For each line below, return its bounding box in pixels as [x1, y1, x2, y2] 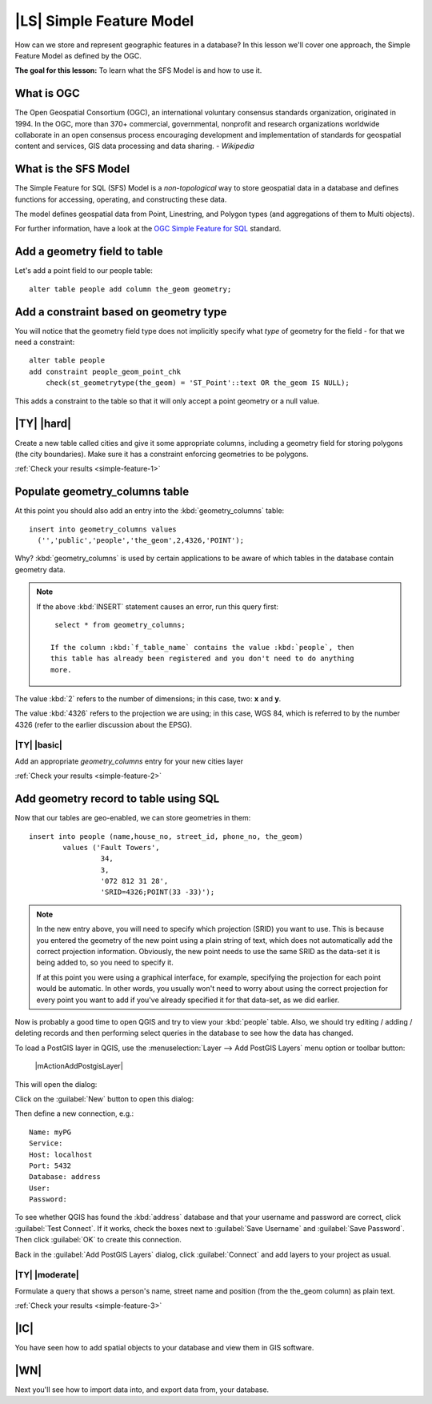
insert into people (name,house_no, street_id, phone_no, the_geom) [29, 832, 303, 840]
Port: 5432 [29, 1161, 72, 1170]
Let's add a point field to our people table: [14, 266, 154, 275]
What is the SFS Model [14, 162, 130, 176]
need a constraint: [14, 337, 75, 347]
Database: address [29, 1173, 102, 1181]
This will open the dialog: [14, 1079, 98, 1089]
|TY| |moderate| [14, 1270, 79, 1281]
